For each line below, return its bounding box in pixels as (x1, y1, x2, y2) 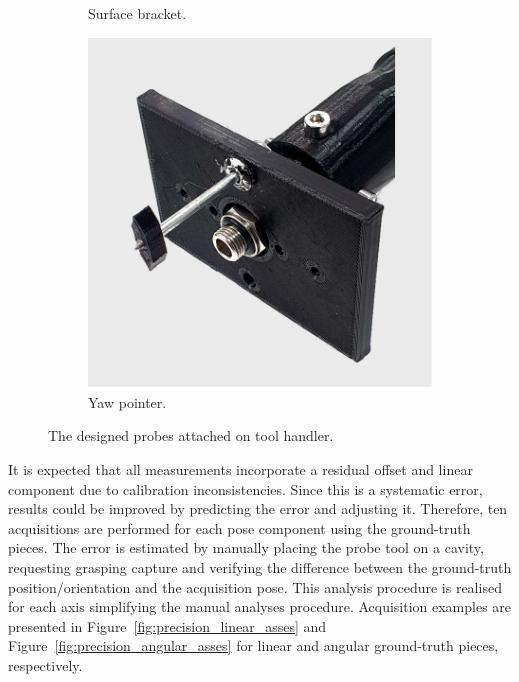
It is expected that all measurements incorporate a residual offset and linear (8, 459, 473, 479)
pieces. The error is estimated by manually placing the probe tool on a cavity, (8, 537, 484, 558)
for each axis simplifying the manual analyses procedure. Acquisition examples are (8, 596, 512, 617)
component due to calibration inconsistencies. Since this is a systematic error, (8, 478, 483, 499)
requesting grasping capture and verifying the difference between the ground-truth (8, 556, 512, 577)
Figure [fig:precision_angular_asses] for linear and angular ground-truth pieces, (8, 635, 499, 656)
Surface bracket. (88, 3, 187, 23)
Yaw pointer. (88, 391, 167, 412)
